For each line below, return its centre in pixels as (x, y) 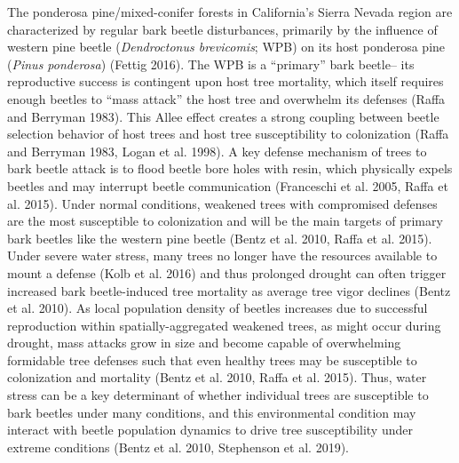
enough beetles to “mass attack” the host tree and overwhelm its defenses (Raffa (226, 98)
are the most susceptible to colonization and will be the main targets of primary (225, 221)
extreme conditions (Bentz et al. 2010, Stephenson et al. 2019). (178, 447)
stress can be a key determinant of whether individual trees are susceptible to (218, 395)
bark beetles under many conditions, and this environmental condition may (212, 412)
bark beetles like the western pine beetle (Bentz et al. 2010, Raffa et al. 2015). (220, 238)
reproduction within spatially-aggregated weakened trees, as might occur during (224, 325)
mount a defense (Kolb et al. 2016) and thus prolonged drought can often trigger (227, 272)
